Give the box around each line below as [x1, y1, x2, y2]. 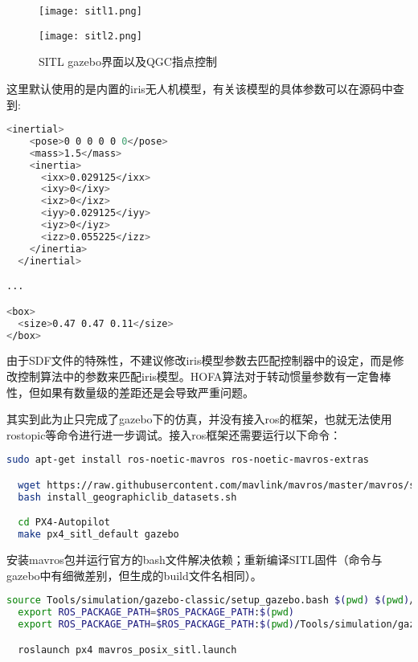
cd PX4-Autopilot [18, 517, 110, 529]
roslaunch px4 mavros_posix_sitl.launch [18, 644, 237, 656]
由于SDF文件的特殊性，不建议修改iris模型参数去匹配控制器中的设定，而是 [6, 352, 393, 369]
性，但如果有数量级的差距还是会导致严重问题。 [6, 383, 254, 400]
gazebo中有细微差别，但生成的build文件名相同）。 [6, 566, 262, 583]
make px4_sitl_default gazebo [18, 529, 179, 541]
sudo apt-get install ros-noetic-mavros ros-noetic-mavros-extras [6, 454, 370, 466]
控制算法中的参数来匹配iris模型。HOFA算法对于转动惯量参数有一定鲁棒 [17, 368, 391, 384]
